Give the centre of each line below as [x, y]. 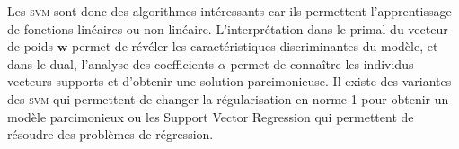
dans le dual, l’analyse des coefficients [111, 63]
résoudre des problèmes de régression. [110, 134]
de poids [31, 46]
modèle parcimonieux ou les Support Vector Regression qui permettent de [211, 116]
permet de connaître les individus [322, 63]
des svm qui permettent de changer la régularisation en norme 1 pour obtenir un [228, 98]
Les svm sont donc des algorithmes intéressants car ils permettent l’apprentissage [229, 11]
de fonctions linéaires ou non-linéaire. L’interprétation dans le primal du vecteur [228, 28]
